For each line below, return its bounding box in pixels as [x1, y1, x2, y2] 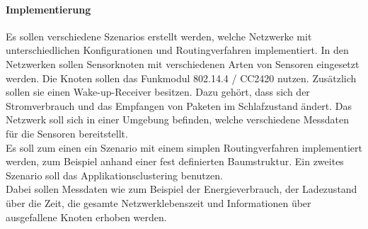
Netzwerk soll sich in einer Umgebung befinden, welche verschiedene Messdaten [6, 112, 349, 127]
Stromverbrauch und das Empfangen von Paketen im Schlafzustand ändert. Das [6, 98, 352, 113]
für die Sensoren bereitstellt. [6, 125, 128, 140]
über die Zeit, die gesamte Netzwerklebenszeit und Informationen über [6, 195, 311, 210]
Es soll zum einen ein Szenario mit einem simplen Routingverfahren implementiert [6, 140, 362, 155]
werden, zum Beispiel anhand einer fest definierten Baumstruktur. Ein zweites [6, 154, 344, 169]
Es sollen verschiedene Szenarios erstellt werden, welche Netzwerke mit [6, 28, 312, 43]
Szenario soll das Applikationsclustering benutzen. [6, 167, 223, 182]
